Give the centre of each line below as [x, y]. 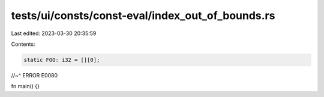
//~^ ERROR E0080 [34, 75]
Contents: [23, 44]
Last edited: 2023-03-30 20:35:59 [54, 33]
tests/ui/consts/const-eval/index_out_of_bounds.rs [143, 15]
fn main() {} [25, 86]
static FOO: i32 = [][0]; [62, 60]
